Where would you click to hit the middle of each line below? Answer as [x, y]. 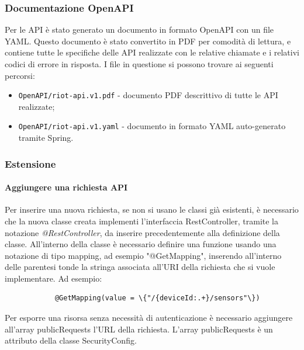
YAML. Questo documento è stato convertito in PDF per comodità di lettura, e [148, 41]
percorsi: [20, 75]
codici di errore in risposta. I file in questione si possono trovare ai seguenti [139, 64]
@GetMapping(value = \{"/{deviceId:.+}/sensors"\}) [157, 298]
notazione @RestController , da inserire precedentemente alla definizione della [142, 232]
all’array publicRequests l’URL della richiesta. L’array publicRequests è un [139, 329]
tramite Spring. [46, 138]
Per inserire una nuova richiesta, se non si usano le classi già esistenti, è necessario [152, 209]
